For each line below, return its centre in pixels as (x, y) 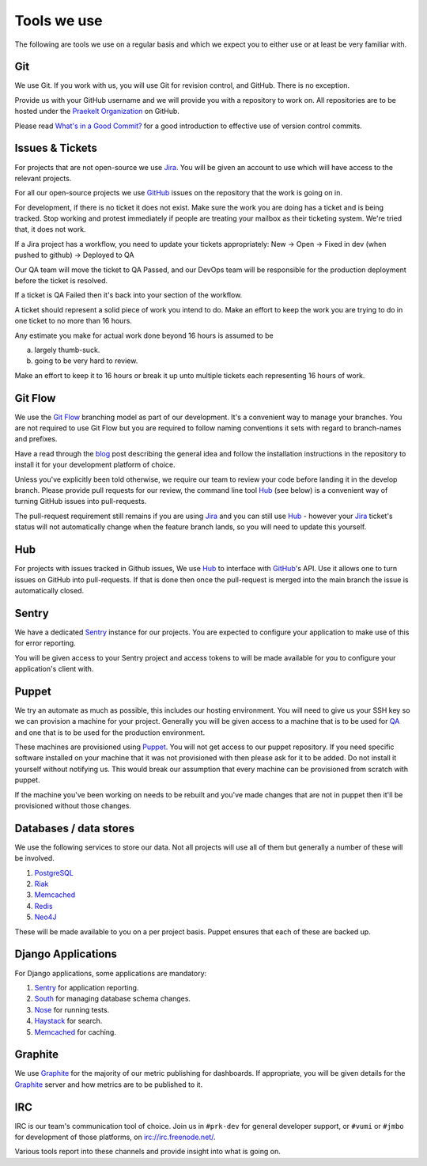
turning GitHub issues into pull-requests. (81, 502)
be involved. (34, 858)
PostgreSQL (54, 873)
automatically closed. (49, 590)
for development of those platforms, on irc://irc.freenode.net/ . (115, 1137)
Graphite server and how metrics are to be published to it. (109, 1085)
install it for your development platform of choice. (95, 465)
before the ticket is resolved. (61, 281)
